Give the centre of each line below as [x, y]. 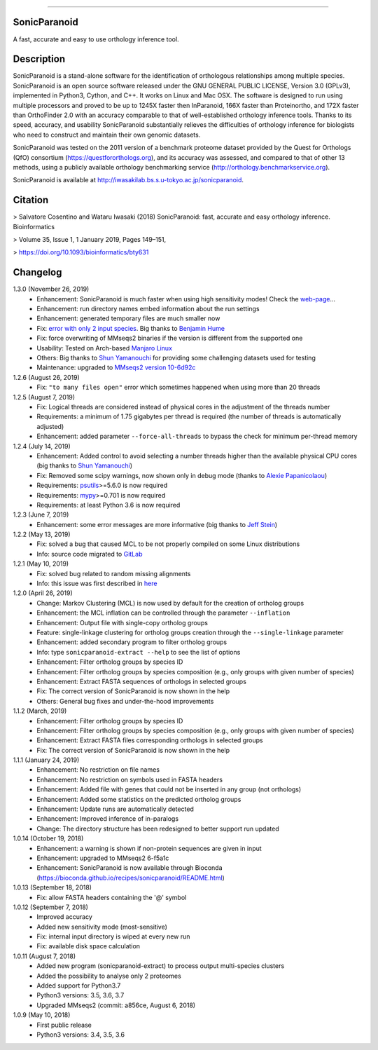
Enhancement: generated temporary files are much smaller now [128, 318]
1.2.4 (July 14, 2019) [42, 446]
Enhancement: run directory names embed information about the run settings [148, 309]
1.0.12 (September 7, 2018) [51, 907]
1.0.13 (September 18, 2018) [52, 887]
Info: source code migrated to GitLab [90, 554]
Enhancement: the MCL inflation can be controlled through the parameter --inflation [163, 613]
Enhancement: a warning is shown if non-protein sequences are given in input [149, 848]
